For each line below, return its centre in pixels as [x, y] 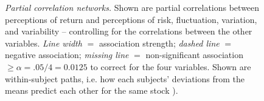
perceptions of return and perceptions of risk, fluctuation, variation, [131, 19]
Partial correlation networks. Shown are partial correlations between [132, 7]
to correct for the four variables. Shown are [171, 66]
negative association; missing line [67, 55]
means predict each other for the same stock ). [92, 90]
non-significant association [194, 55]
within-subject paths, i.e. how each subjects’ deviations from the [125, 78]
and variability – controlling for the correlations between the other [129, 31]
